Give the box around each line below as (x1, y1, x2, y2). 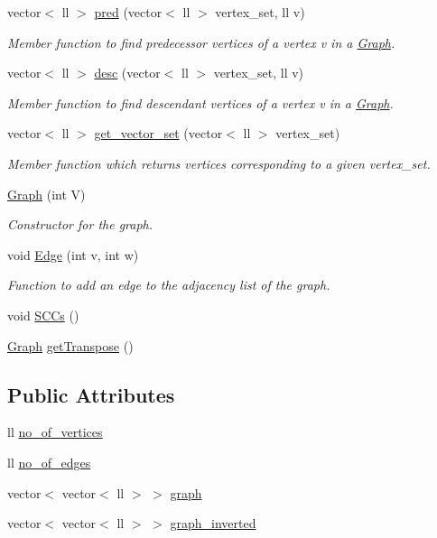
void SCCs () (7, 305, 79, 324)
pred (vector (94, 3, 163, 21)
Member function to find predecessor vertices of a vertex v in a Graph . (7, 32, 395, 51)
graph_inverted (170, 514, 256, 533)
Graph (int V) (7, 184, 86, 203)
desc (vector (94, 63, 161, 82)
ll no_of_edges (7, 452, 91, 471)
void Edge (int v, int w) (7, 245, 139, 264)
